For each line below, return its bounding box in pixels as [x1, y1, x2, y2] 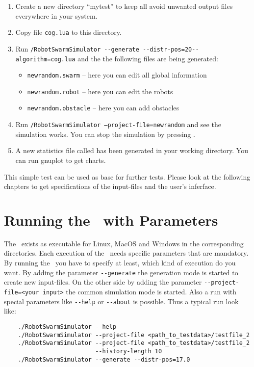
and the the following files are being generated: [77, 53, 218, 63]
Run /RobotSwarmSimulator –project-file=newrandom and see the [15, 119, 221, 130]
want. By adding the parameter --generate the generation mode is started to [4, 267, 238, 277]
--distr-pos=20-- [143, 46, 199, 53]
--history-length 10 [95, 347, 162, 355]
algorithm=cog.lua [15, 55, 76, 63]
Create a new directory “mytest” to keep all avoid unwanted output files [15, 1, 233, 11]
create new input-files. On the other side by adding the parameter [4, 277, 202, 287]
